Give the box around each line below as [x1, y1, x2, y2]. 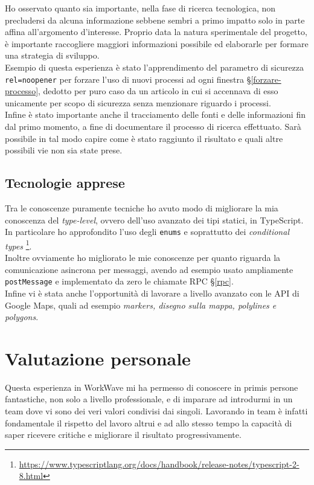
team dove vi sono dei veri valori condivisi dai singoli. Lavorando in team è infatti [5, 405, 308, 417]
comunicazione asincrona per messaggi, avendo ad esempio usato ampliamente [5, 263, 293, 275]
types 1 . [5, 237, 32, 252]
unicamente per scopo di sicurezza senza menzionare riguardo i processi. [5, 96, 271, 109]
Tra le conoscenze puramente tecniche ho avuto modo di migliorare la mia [5, 201, 278, 214]
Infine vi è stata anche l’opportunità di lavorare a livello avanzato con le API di [5, 286, 300, 299]
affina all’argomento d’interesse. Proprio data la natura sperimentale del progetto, [5, 25, 307, 38]
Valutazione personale [5, 345, 191, 370]
